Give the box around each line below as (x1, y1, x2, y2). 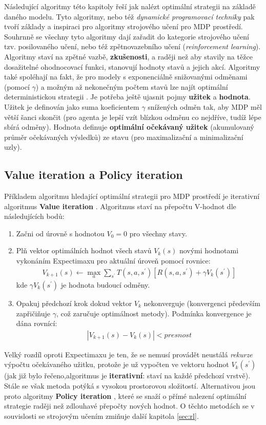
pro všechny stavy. (129, 228, 187, 238)
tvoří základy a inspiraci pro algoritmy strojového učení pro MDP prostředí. (4, 21, 243, 32)
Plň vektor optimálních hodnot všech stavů (16, 245, 152, 256)
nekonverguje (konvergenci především (144, 297, 260, 308)
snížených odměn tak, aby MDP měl (148, 101, 262, 112)
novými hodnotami (179, 245, 239, 256)
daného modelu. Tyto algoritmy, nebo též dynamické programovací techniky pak (4, 11, 255, 22)
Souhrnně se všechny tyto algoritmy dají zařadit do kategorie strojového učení (4, 31, 250, 42)
